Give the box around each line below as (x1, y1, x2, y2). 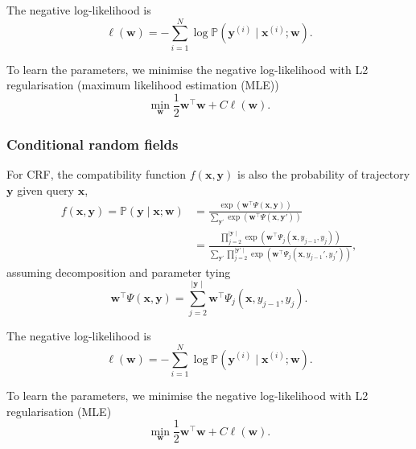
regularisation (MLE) (6, 402, 112, 419)
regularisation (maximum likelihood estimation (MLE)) (6, 76, 279, 93)
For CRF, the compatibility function (6, 166, 187, 183)
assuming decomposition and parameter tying (6, 263, 231, 280)
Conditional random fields (6, 134, 179, 154)
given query (17, 181, 74, 198)
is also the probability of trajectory (237, 166, 410, 183)
